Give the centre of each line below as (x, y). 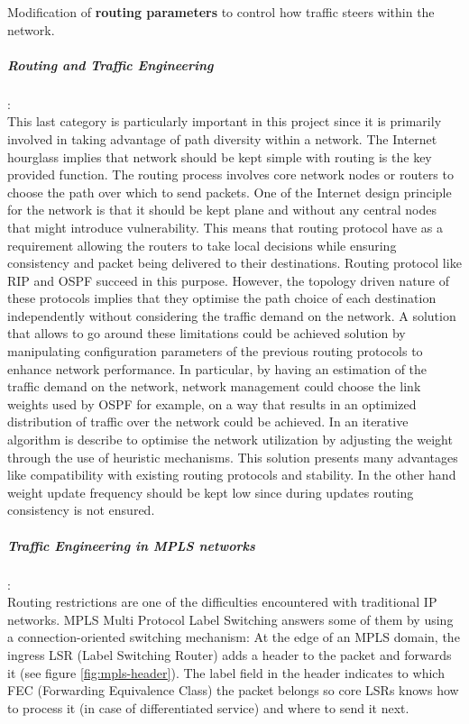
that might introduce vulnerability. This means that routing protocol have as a (225, 227)
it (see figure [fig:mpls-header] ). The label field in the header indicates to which (226, 672)
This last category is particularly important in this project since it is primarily (225, 121)
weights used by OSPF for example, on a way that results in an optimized (212, 403)
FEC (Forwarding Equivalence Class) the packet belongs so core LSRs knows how (233, 690)
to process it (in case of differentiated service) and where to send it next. (208, 707)
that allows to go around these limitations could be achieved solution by (207, 333)
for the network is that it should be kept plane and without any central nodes (222, 210)
